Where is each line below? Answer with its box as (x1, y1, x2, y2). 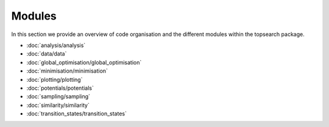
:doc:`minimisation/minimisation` (26, 67, 108, 74)
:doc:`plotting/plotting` (26, 76, 83, 83)
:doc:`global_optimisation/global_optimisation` (26, 59, 142, 66)
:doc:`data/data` (26, 50, 67, 57)
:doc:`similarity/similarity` (26, 101, 90, 109)
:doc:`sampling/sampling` (26, 93, 91, 100)
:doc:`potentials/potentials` (26, 84, 94, 92)
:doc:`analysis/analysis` (26, 42, 86, 49)
